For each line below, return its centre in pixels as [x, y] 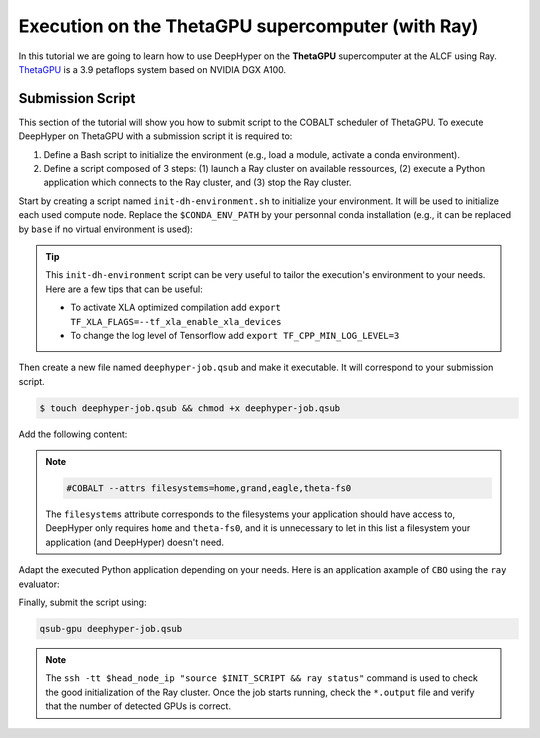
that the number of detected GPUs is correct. [138, 706]
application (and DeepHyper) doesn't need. [135, 542]
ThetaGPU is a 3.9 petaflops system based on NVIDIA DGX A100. [152, 69]
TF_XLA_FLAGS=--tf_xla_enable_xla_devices [176, 321]
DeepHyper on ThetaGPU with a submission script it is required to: [155, 136]
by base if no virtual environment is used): [106, 229]
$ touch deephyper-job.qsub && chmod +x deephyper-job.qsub [190, 408]
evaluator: [39, 584]
